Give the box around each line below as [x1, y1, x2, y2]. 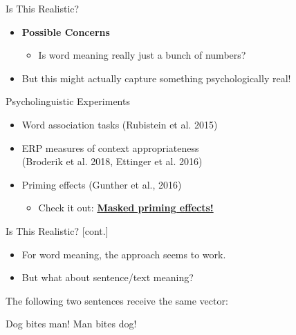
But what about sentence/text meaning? [21, 270, 194, 285]
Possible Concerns [21, 24, 110, 39]
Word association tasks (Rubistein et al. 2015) [21, 117, 218, 131]
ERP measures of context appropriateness [21, 140, 199, 155]
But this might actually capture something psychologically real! [21, 70, 291, 85]
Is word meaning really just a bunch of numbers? [38, 48, 246, 62]
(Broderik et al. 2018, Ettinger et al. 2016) [21, 154, 203, 169]
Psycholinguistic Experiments [6, 94, 130, 108]
